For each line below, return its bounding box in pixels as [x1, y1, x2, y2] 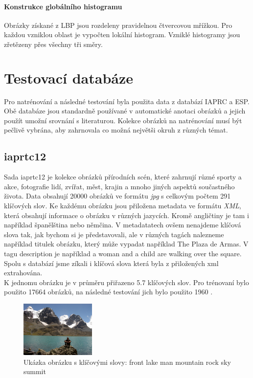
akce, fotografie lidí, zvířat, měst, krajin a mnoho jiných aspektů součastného [4, 181, 235, 191]
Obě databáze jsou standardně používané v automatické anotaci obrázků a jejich [4, 106, 246, 116]
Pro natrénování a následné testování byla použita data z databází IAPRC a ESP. [4, 96, 250, 106]
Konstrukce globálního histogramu [4, 1, 122, 11]
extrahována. [4, 267, 43, 278]
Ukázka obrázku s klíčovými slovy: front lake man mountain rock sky [23, 356, 231, 367]
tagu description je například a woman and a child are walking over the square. [4, 248, 242, 259]
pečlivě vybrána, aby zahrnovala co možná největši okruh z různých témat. [4, 125, 228, 135]
